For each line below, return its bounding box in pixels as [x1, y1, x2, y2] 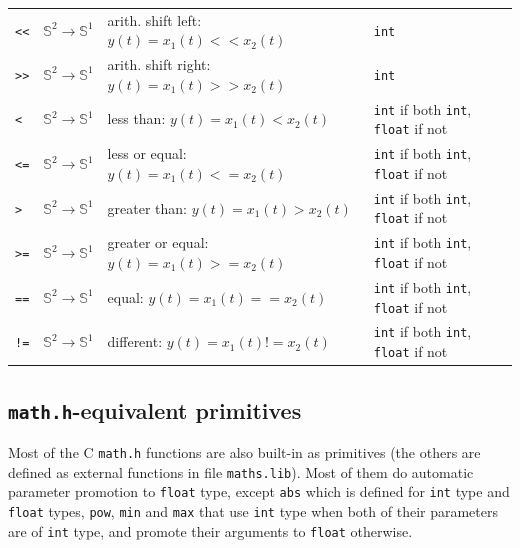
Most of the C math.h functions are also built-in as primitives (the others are [8, 442, 481, 463]
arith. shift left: [107, 9, 202, 30]
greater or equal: [107, 232, 209, 253]
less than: [107, 108, 166, 129]
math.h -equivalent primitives [8, 394, 302, 425]
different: [107, 331, 163, 352]
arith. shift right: [107, 54, 211, 75]
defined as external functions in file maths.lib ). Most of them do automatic [8, 461, 474, 482]
